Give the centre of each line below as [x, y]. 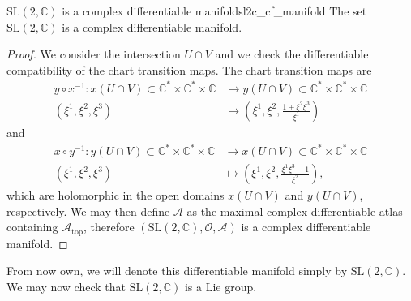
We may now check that [66, 286]
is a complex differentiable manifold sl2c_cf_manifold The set [214, 11]
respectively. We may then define [88, 211]
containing [32, 227]
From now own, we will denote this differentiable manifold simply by [177, 271]
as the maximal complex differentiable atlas [295, 211]
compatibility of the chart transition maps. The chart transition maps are [189, 69]
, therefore [109, 227]
